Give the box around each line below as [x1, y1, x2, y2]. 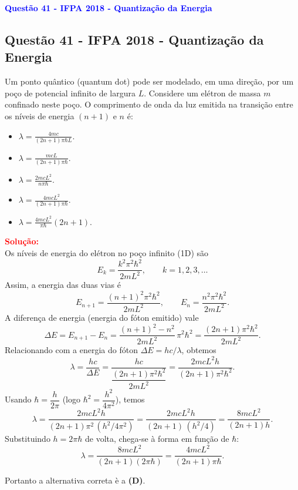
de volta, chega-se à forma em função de [85, 432, 229, 445]
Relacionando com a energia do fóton [5, 344, 138, 356]
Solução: [5, 235, 39, 247]
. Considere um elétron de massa [144, 86, 261, 99]
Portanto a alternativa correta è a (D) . [5, 474, 145, 486]
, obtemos [181, 344, 216, 356]
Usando [5, 393, 32, 405]
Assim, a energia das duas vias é [5, 278, 121, 291]
